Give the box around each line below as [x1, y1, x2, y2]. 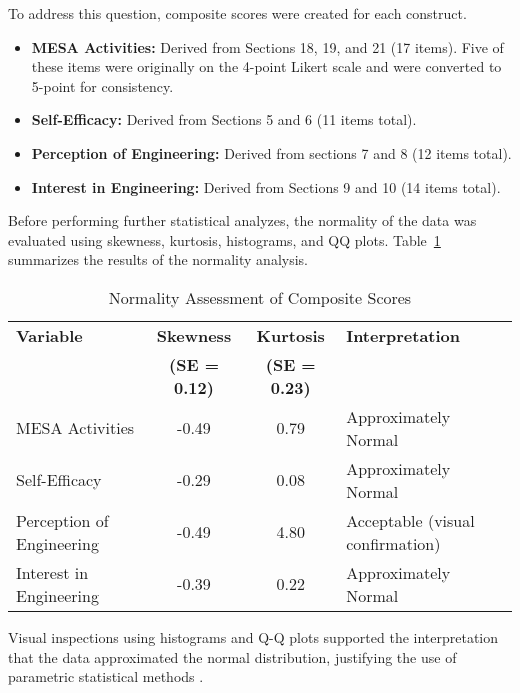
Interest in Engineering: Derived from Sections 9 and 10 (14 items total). [31, 176, 501, 197]
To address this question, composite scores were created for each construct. [8, 3, 467, 23]
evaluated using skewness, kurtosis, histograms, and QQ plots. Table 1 [8, 229, 441, 250]
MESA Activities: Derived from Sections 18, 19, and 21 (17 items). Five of [31, 36, 504, 57]
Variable [16, 323, 83, 347]
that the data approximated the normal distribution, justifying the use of [8, 646, 457, 667]
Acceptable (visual [346, 508, 475, 532]
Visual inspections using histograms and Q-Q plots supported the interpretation [8, 626, 499, 647]
